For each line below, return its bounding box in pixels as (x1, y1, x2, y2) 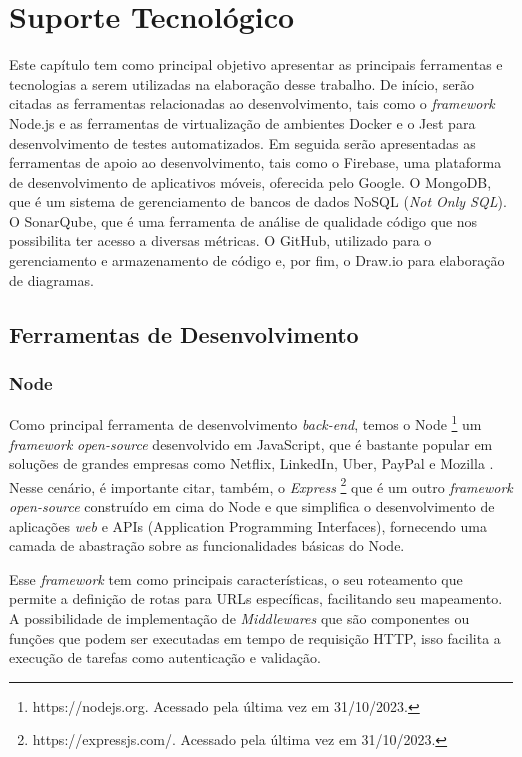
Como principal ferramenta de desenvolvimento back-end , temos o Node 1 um (9, 411, 482, 434)
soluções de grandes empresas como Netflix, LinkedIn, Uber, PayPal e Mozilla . (9, 453, 494, 474)
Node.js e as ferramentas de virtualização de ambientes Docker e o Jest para (9, 112, 476, 133)
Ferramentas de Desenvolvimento (9, 318, 359, 349)
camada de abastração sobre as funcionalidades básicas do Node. (9, 535, 405, 556)
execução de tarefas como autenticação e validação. (9, 647, 321, 668)
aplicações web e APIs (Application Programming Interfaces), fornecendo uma (9, 515, 487, 536)
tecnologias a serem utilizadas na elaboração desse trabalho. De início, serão (9, 73, 475, 94)
